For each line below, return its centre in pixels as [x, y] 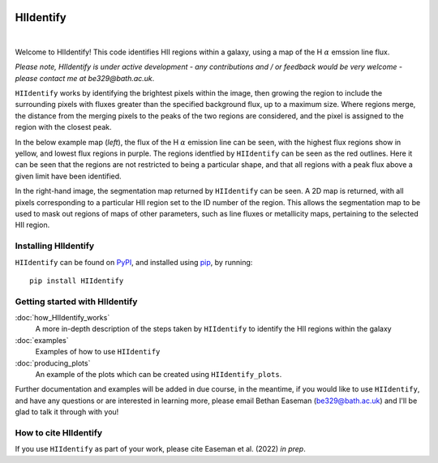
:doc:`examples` [42, 340]
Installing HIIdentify [55, 246]
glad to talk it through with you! [67, 412]
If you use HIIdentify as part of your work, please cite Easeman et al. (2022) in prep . [160, 449]
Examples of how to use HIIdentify [98, 352]
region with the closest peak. [64, 127]
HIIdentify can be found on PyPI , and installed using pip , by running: [134, 262]
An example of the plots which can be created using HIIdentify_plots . [159, 374]
